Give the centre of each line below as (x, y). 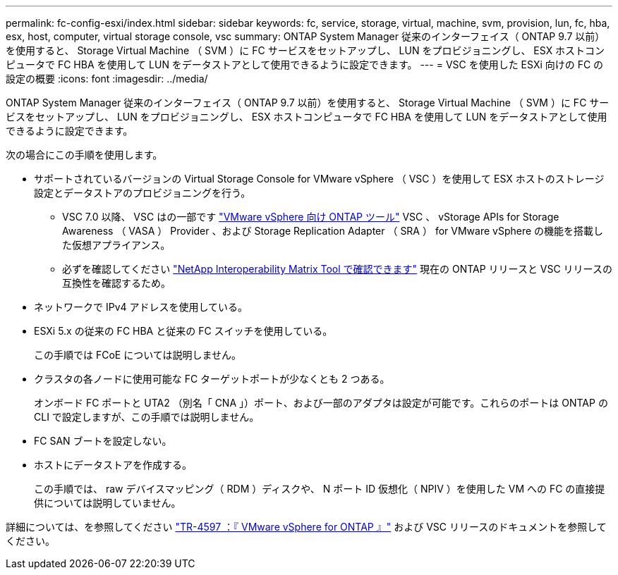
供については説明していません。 (108, 503)
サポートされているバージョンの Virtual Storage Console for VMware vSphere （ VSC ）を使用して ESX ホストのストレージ (319, 179)
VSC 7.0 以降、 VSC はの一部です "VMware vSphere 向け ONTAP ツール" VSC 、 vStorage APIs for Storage (311, 217)
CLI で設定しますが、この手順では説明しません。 (147, 417)
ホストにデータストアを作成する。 (113, 465)
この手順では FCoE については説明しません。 (138, 355)
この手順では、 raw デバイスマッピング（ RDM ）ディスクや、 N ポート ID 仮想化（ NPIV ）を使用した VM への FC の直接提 (320, 489)
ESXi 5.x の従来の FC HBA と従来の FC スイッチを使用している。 (183, 331)
